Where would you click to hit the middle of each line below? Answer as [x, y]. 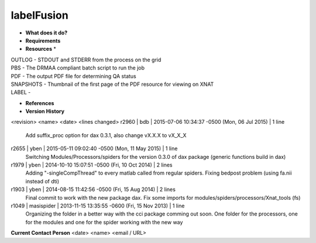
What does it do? [47, 33]
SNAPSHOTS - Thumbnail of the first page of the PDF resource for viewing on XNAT [112, 84]
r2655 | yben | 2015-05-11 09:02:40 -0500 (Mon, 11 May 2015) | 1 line [94, 148]
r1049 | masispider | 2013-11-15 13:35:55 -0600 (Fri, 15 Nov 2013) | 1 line [98, 206]
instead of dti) [42, 181]
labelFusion [39, 15]
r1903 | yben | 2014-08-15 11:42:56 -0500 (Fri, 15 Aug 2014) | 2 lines [93, 189]
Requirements [43, 40]
